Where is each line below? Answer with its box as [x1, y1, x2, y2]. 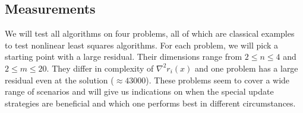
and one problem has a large [194, 62, 298, 74]
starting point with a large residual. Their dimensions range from [5, 50, 242, 63]
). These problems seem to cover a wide [146, 73, 290, 86]
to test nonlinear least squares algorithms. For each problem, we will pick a [5, 38, 279, 51]
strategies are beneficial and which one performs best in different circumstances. [5, 96, 296, 109]
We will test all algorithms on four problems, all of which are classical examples [5, 27, 295, 40]
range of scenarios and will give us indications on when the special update [5, 85, 274, 98]
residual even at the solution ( [5, 73, 114, 86]
